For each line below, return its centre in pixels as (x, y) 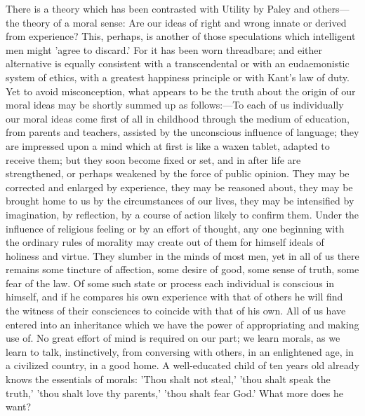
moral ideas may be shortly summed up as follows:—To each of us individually (175, 105)
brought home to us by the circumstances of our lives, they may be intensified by (180, 201)
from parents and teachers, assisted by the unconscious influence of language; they (182, 132)
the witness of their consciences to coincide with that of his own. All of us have (176, 311)
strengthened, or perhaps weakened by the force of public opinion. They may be (178, 173)
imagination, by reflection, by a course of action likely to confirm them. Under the (182, 214)
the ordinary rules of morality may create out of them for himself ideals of (165, 242)
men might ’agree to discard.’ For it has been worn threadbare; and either (164, 49)
